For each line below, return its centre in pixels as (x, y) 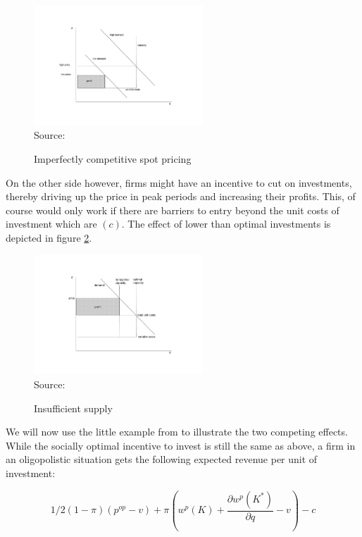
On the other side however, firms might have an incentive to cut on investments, (179, 182)
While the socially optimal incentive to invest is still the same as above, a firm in (181, 445)
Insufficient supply (73, 408)
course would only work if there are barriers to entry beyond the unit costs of (173, 210)
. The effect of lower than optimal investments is (226, 224)
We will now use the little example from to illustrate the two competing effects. (177, 432)
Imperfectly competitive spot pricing (113, 159)
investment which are (51, 224)
